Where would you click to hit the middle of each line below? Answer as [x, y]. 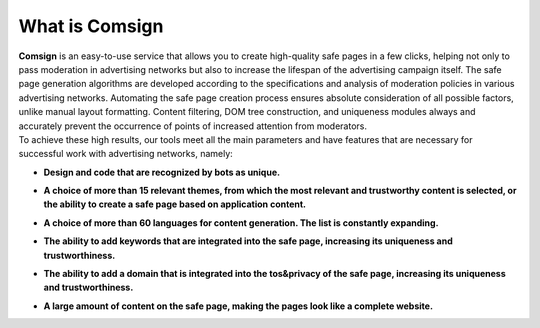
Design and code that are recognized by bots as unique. [161, 172]
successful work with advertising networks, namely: [126, 154]
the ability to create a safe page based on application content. [175, 204]
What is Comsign [91, 26]
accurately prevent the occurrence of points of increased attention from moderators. [192, 126]
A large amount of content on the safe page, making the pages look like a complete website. [238, 306]
